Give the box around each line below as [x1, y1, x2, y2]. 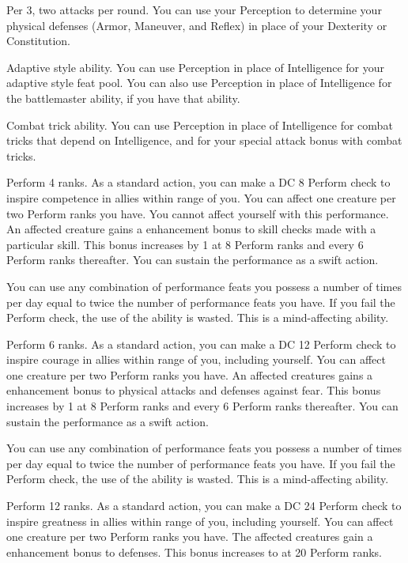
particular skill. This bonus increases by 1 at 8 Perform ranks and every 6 [6, 236, 364, 252]
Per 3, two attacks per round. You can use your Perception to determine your [6, 2, 382, 17]
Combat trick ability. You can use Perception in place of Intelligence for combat [6, 116, 393, 133]
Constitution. [6, 32, 70, 49]
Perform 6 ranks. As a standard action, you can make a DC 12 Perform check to [6, 335, 396, 352]
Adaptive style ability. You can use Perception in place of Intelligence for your [6, 59, 385, 75]
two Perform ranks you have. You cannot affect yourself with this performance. [6, 205, 389, 221]
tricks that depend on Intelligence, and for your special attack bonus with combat [6, 132, 402, 149]
